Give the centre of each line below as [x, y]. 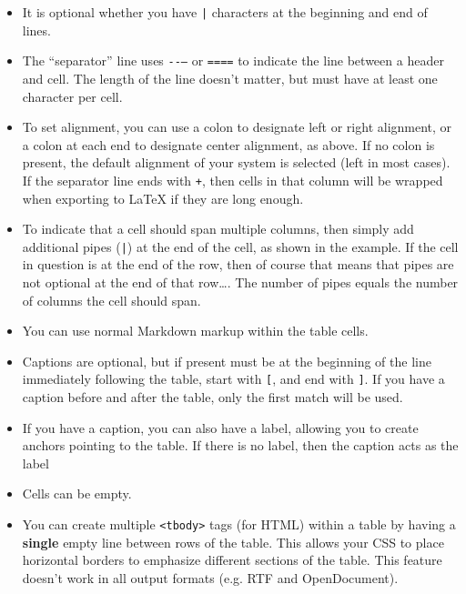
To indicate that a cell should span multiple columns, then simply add [218, 229]
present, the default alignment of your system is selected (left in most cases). [236, 162]
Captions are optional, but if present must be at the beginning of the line [227, 361]
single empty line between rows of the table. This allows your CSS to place [233, 542]
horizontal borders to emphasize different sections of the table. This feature [232, 560]
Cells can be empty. [77, 493]
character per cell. [72, 96]
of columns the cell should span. [111, 300]
